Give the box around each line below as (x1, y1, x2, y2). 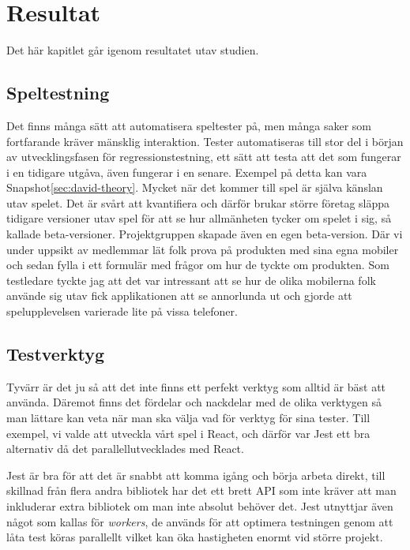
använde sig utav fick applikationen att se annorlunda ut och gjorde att (6, 287, 352, 304)
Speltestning (6, 80, 110, 105)
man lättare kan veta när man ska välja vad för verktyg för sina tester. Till (6, 410, 371, 426)
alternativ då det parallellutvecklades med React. (6, 440, 244, 457)
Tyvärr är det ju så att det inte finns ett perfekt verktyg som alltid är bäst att (6, 378, 386, 395)
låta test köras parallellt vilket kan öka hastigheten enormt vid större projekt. (6, 529, 383, 545)
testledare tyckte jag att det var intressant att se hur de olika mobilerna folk (6, 271, 376, 288)
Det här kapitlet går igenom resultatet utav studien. (6, 42, 259, 58)
